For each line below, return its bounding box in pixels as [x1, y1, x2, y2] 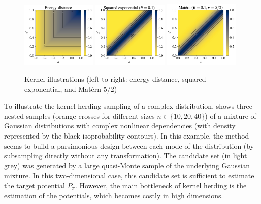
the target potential [4, 180, 65, 191]
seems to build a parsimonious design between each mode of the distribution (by [4, 140, 254, 151]
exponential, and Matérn [24, 83, 101, 94]
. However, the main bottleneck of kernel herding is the [75, 180, 247, 191]
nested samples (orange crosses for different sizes [4, 110, 155, 121]
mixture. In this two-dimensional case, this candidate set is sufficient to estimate [4, 170, 254, 181]
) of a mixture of [205, 110, 256, 121]
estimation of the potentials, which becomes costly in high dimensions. [4, 190, 223, 200]
